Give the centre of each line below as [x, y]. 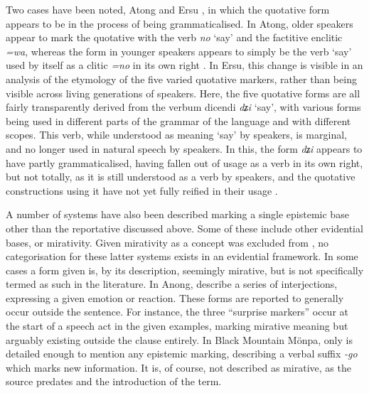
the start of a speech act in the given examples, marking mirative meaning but [177, 326]
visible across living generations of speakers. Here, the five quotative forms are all [183, 93]
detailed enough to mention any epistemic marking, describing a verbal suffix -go [182, 354]
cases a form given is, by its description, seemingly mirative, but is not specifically [185, 270]
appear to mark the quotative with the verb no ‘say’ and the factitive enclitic [174, 37]
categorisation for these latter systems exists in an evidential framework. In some [182, 256]
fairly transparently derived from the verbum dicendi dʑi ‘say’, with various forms [183, 107]
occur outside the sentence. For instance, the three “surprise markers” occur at [177, 312]
